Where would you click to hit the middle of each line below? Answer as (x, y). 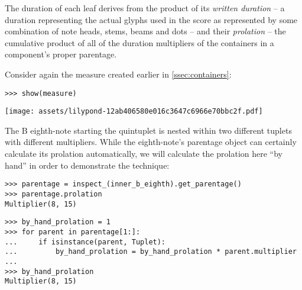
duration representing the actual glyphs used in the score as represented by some (151, 19)
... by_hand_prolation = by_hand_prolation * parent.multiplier (151, 252)
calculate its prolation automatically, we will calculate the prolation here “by (144, 154)
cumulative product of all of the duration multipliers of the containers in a (139, 42)
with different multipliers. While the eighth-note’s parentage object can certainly (151, 142)
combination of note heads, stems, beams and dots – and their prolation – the (145, 31)
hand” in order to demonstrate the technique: (87, 165)
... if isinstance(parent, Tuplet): (85, 242)
